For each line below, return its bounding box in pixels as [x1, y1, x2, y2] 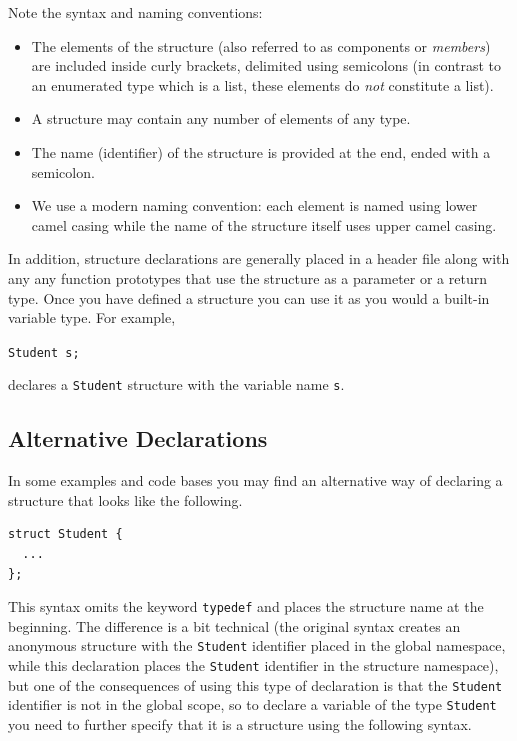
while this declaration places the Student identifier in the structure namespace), [8, 655, 499, 676]
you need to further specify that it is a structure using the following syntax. [8, 714, 472, 735]
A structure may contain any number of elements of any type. [31, 108, 411, 129]
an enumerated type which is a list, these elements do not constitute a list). [31, 74, 494, 95]
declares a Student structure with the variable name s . [8, 374, 345, 395]
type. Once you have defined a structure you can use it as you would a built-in [8, 287, 490, 308]
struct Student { [8, 527, 123, 542]
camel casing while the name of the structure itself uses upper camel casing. [31, 214, 497, 235]
